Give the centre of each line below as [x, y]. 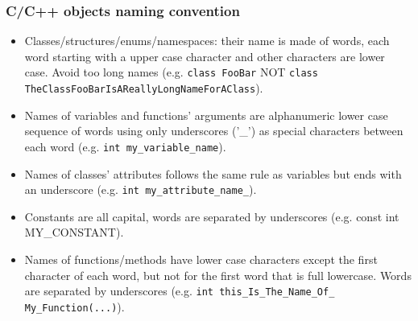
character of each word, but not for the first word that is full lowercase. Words [218, 275]
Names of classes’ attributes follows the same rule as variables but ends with [213, 173]
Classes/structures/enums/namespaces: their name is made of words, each [207, 41]
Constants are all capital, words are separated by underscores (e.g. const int [212, 216]
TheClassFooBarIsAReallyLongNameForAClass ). [144, 88]
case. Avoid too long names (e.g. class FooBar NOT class [171, 72]
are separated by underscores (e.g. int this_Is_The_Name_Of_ [180, 291]
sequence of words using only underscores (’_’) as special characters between [214, 131]
